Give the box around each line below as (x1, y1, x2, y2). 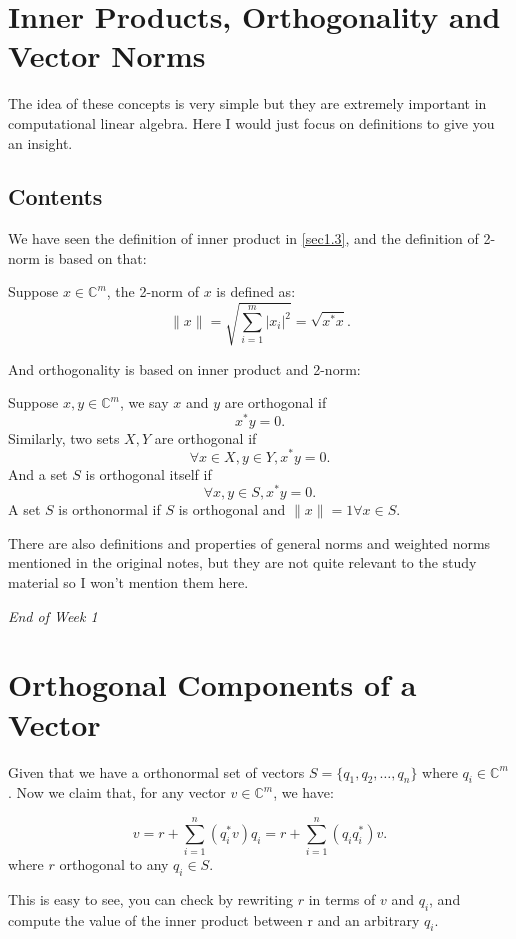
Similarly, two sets (8, 427, 120, 448)
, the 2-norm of (106, 281, 199, 302)
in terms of (308, 888, 376, 909)
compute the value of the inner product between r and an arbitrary (8, 909, 420, 930)
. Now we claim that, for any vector (8, 782, 226, 803)
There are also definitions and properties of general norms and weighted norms (8, 532, 491, 553)
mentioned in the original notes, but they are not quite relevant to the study (8, 552, 477, 573)
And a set (8, 463, 68, 484)
